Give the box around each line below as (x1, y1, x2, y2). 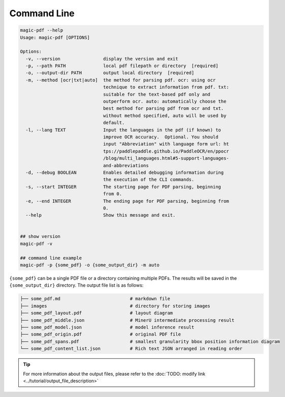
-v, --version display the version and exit (25, 56, 178, 62)
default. (103, 120, 125, 126)
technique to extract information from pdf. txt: (103, 84, 230, 90)
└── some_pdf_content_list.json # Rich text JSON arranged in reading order (20, 346, 243, 352)
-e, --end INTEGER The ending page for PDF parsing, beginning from (25, 198, 230, 204)
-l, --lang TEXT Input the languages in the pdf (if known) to (25, 127, 221, 133)
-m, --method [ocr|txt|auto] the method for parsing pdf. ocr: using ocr (25, 77, 216, 83)
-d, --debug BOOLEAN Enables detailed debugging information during (25, 169, 224, 175)
